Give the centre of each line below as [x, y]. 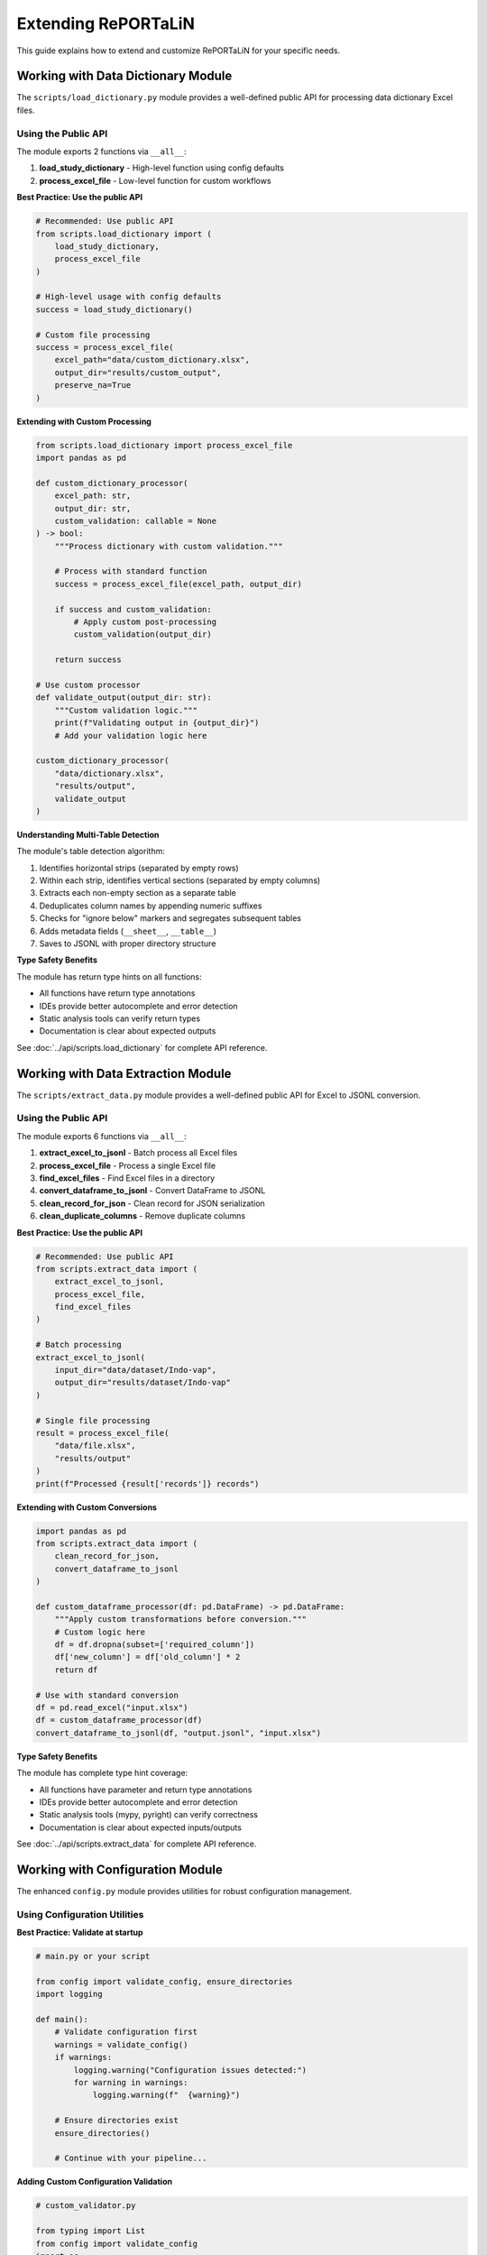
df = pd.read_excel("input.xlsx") [112, 1707]
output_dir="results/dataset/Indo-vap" [143, 1383]
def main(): [62, 2020]
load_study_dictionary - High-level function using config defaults [161, 168]
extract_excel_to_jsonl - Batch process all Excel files [138, 1153]
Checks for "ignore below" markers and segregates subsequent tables [170, 918]
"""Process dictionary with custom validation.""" [169, 546]
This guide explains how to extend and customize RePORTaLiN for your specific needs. [179, 51]
